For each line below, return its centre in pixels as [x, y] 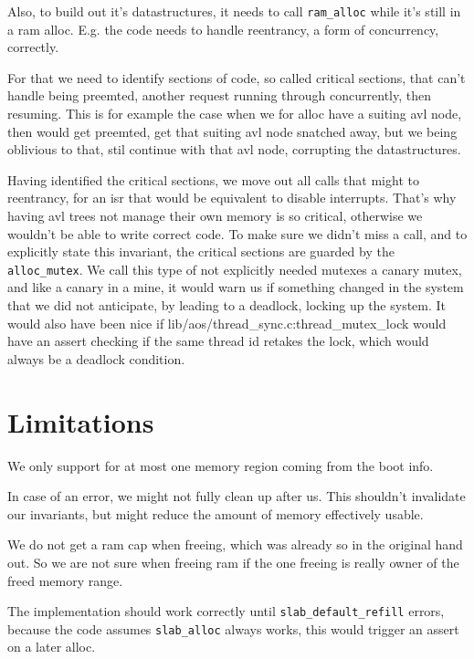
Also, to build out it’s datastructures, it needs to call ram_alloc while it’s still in [234, 11]
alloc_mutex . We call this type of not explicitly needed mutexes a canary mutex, [235, 269]
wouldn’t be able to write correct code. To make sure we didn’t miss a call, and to [237, 233]
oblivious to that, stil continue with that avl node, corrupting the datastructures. [234, 149]
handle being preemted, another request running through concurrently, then [219, 95]
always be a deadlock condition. [96, 358]
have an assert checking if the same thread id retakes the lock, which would [218, 341]
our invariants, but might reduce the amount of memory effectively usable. [216, 513]
